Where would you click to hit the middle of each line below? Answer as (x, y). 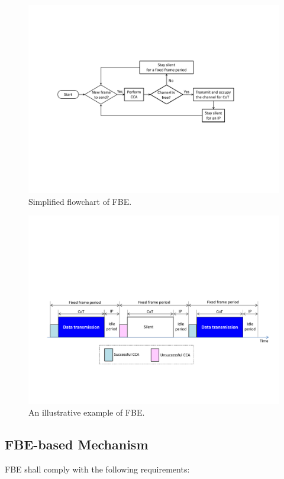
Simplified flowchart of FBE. (80, 201)
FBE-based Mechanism (77, 444)
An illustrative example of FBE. (87, 412)
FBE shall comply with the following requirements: (97, 469)
